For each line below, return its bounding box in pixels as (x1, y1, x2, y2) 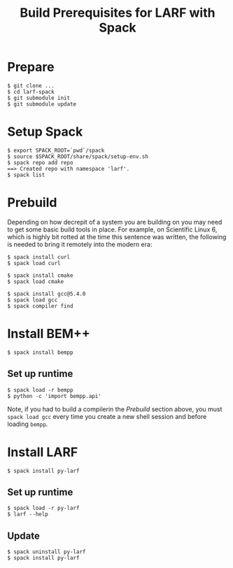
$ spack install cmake (7, 271, 73, 279)
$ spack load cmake (7, 278, 64, 285)
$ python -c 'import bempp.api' (7, 392, 101, 399)
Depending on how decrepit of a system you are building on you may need (7, 218, 223, 226)
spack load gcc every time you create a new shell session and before (7, 412, 207, 420)
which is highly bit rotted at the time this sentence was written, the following (7, 232, 227, 241)
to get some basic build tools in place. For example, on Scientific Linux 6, (7, 225, 218, 234)
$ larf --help (7, 511, 49, 518)
